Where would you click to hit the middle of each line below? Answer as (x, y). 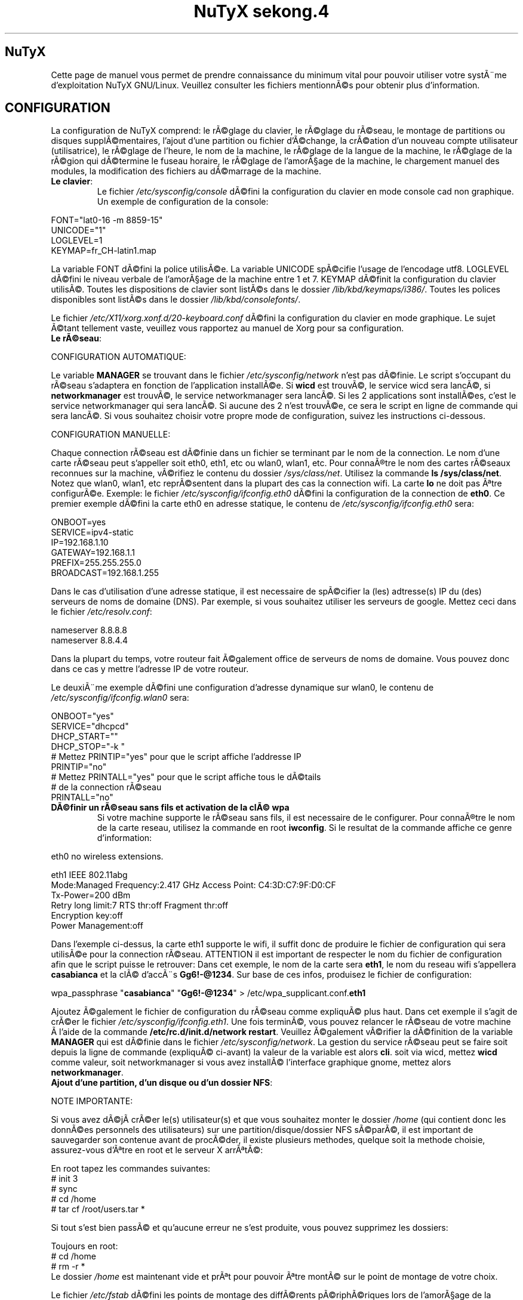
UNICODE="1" (79, 230)
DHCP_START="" (84, 737)
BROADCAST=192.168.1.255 (105, 573)
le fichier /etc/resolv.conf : (101, 612)
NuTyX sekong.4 (261, 11)
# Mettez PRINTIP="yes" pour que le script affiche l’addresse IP (176, 757)
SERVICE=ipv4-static (92, 532)
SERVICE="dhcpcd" (90, 726)
